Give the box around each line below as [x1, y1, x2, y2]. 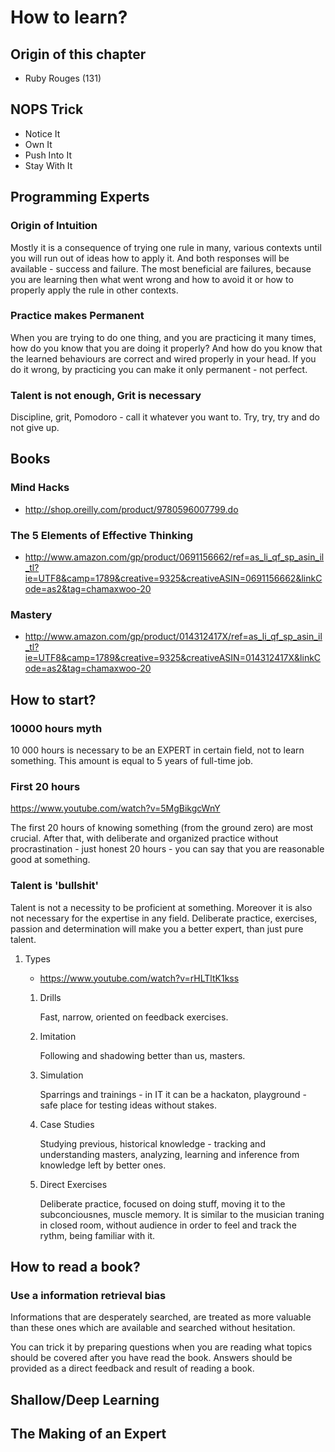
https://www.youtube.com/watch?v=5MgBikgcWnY [10, 802, 221, 815]
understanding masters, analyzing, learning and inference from [39, 1148, 300, 1160]
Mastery [10, 608, 53, 621]
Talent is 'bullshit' [10, 879, 100, 893]
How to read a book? [10, 1259, 141, 1276]
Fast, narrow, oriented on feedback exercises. [39, 1011, 229, 1023]
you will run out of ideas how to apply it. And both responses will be [10, 252, 290, 264]
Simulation [39, 1069, 84, 1081]
